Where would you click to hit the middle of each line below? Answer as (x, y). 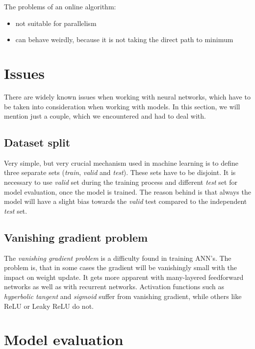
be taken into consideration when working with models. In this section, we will (122, 106)
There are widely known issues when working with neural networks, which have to (127, 96)
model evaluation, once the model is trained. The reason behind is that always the (127, 191)
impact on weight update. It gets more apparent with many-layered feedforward (124, 277)
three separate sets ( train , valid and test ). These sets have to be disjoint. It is (120, 172)
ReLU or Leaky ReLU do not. (49, 306)
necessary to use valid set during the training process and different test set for (121, 182)
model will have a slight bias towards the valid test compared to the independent (126, 201)
